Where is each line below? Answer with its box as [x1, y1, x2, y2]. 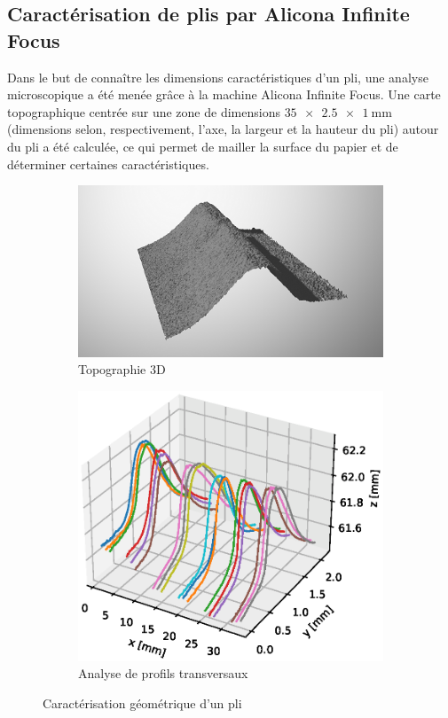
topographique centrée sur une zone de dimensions [7, 102, 280, 121]
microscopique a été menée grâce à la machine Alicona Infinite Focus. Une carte [7, 85, 441, 104]
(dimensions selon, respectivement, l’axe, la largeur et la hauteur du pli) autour [7, 120, 439, 138]
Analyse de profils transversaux [78, 664, 248, 683]
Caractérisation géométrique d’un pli [43, 693, 242, 712]
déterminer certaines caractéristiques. [7, 154, 209, 173]
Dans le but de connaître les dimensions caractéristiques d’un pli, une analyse [7, 67, 428, 86]
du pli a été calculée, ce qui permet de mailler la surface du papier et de [7, 137, 398, 155]
